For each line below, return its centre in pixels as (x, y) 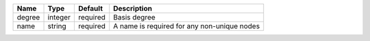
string (57, 26)
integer (59, 17)
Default (90, 8)
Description (133, 8)
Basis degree (134, 17)
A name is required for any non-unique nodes (187, 26)
